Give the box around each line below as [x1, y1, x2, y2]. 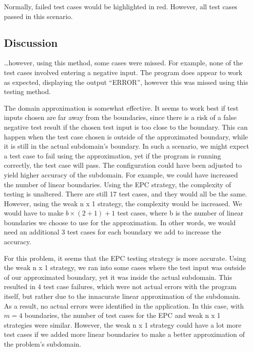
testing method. [4, 86, 51, 97]
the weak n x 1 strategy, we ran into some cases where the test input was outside [4, 262, 246, 273]
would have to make [4, 208, 64, 218]
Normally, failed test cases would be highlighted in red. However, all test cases [4, 1, 237, 11]
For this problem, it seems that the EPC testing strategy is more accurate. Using [4, 253, 246, 263]
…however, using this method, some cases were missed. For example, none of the [4, 58, 243, 68]
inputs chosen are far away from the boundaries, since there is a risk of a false [4, 112, 237, 122]
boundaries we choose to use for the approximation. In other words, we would [4, 217, 236, 227]
